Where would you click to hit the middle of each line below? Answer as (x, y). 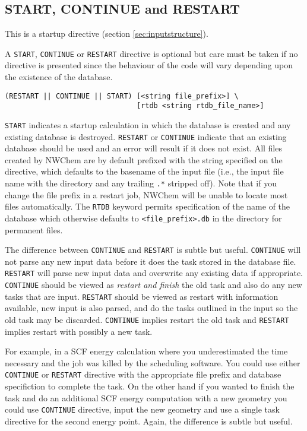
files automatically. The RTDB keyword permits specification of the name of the (148, 206)
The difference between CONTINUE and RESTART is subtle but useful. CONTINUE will (153, 250)
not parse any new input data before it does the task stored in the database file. (151, 261)
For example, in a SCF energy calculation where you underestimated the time (146, 351)
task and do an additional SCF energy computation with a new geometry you (146, 397)
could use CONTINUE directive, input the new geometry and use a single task (142, 409)
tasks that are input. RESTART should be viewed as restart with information (142, 296)
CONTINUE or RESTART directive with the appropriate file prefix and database (143, 374)
